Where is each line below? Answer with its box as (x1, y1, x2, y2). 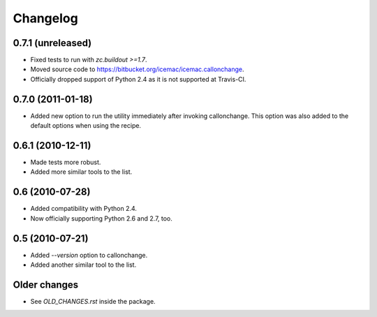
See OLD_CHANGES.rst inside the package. (30, 297, 156, 305)
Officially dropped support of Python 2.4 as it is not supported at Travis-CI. (30, 75, 246, 83)
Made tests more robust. (30, 158, 101, 167)
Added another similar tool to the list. (30, 260, 137, 269)
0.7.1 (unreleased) (13, 37, 92, 49)
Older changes (13, 279, 79, 290)
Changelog (13, 10, 78, 26)
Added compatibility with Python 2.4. (30, 205, 138, 213)
